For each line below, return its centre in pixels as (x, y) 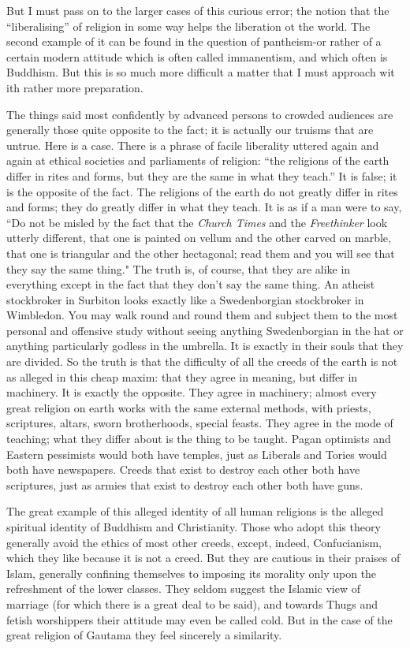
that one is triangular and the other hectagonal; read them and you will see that (201, 253)
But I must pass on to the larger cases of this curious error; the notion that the (198, 10)
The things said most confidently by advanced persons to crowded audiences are (200, 114)
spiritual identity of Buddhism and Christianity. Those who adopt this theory (194, 527)
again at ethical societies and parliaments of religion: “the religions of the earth (198, 160)
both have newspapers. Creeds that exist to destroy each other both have (183, 469)
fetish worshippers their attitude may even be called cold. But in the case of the (199, 619)
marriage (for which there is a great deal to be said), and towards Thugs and (192, 603)
